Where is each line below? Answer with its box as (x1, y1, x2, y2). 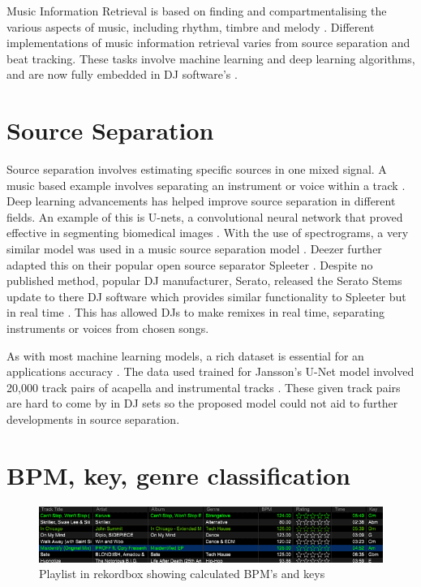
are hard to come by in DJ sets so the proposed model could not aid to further (6, 395, 398, 412)
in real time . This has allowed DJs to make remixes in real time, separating (6, 304, 384, 321)
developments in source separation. (6, 411, 180, 427)
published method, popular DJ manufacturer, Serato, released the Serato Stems (6, 272, 402, 289)
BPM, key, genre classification (6, 458, 351, 491)
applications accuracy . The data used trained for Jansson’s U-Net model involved (6, 363, 415, 380)
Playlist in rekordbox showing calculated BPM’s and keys (39, 565, 325, 582)
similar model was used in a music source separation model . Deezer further (6, 240, 382, 257)
